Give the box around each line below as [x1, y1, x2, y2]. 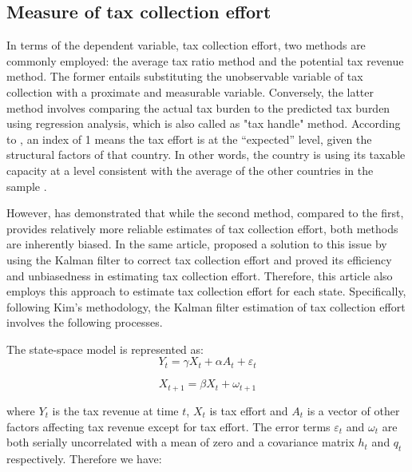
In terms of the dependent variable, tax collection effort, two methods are [6, 37, 366, 54]
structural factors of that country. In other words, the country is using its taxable [6, 146, 406, 163]
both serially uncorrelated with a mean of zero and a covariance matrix [6, 434, 355, 450]
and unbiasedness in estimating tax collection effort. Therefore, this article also [6, 267, 393, 284]
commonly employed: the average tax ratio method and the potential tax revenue [6, 52, 404, 69]
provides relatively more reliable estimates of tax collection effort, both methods [6, 220, 398, 236]
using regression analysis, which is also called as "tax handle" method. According [6, 115, 401, 132]
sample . [6, 177, 47, 194]
